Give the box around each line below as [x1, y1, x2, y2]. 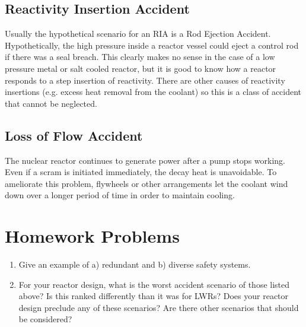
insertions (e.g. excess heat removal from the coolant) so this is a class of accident [5, 85, 302, 98]
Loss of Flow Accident [5, 126, 143, 144]
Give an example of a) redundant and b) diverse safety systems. [18, 258, 251, 271]
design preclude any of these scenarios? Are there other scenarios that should [18, 301, 299, 313]
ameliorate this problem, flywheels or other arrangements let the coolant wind [5, 177, 288, 189]
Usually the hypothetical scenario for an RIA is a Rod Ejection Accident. [5, 27, 271, 40]
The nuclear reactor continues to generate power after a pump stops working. [5, 154, 285, 166]
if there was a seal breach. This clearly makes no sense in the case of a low [5, 50, 275, 63]
